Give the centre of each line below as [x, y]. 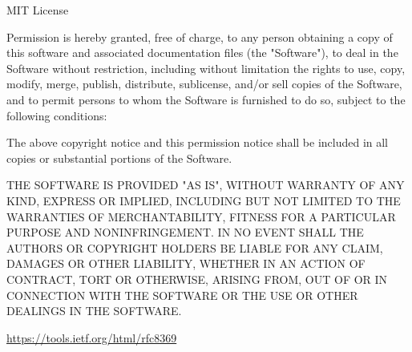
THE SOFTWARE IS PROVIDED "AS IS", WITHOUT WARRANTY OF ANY [206, 185]
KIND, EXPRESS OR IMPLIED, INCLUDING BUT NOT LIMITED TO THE [204, 200]
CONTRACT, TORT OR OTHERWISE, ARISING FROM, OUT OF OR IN [197, 279]
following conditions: [57, 115]
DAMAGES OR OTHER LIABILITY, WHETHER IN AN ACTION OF [186, 263]
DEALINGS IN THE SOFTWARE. [94, 311]
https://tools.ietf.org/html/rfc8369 [92, 337]
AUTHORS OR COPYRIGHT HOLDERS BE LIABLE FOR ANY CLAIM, [195, 247]
